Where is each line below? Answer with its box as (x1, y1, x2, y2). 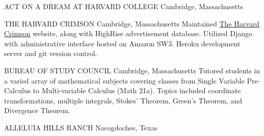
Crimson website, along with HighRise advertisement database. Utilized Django (4, 28, 252, 39)
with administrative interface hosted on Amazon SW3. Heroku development (4, 38, 241, 48)
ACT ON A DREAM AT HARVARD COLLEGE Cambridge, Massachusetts (4, 1, 244, 11)
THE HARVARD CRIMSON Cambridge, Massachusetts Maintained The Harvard (4, 18, 260, 29)
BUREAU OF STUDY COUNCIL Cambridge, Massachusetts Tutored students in (4, 65, 260, 75)
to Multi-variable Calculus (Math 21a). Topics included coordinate (33, 85, 241, 96)
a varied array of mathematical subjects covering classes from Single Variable (4, 75, 245, 86)
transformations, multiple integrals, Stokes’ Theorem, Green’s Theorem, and (4, 95, 242, 105)
